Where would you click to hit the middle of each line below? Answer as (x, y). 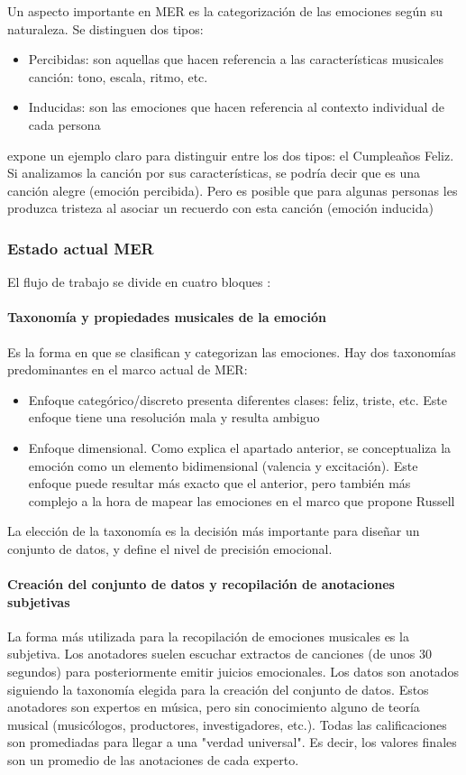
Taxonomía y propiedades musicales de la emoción (167, 317)
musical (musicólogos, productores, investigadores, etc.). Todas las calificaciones (227, 724)
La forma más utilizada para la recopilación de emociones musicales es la (208, 636)
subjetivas (39, 601)
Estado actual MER (81, 248)
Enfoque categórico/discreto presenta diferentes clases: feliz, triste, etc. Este (238, 399)
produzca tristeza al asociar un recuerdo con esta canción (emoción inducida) (220, 208)
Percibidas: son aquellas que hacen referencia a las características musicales (236, 59)
